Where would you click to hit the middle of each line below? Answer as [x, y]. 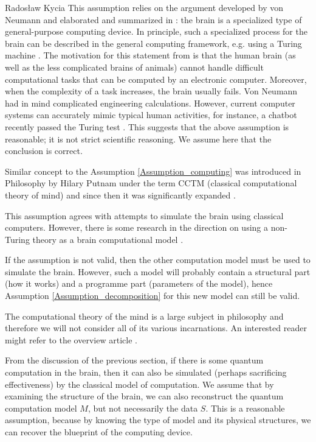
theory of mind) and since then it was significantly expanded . [120, 195]
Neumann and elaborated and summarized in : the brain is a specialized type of [153, 19]
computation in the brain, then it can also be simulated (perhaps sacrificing [146, 372]
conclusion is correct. [44, 151]
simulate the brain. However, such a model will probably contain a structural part [158, 271]
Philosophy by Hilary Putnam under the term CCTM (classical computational [151, 183]
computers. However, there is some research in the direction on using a [137, 227]
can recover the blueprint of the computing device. [99, 432]
